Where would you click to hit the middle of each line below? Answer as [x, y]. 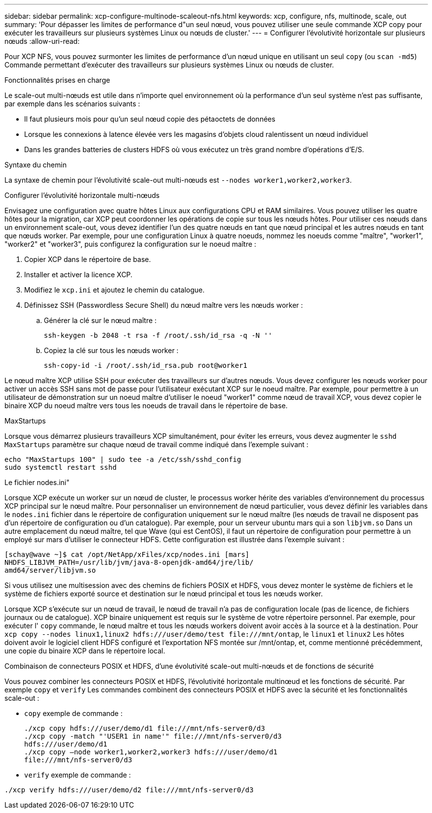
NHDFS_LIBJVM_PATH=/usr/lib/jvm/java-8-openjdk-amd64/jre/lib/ [129, 562]
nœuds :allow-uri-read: [42, 41]
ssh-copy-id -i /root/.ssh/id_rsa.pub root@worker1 [146, 365]
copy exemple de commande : [73, 713]
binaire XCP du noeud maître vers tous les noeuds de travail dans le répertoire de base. [146, 406]
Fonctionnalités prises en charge [57, 80]
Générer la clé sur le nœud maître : [100, 320]
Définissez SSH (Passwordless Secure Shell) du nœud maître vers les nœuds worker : [164, 305]
